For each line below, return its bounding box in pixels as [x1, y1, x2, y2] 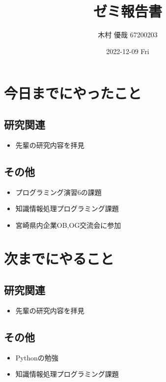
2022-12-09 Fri [106, 46, 149, 56]
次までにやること [4, 248, 114, 269]
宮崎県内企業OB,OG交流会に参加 [15, 219, 121, 230]
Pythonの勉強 [15, 352, 58, 362]
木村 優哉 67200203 [98, 29, 158, 40]
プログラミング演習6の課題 [15, 187, 102, 197]
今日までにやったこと [4, 83, 142, 103]
